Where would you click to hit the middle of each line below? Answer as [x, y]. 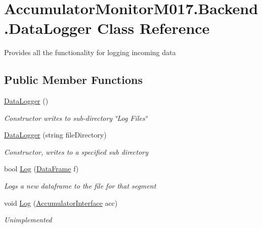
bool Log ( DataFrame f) [41, 169]
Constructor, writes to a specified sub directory [76, 151]
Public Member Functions [73, 80]
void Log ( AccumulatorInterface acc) [61, 202]
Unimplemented [28, 220]
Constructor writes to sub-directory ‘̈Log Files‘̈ [76, 118]
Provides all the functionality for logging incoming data [90, 52]
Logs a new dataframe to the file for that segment [80, 186]
